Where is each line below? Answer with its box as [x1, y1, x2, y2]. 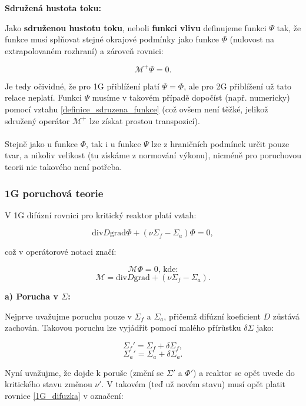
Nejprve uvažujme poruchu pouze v [5, 310, 132, 322]
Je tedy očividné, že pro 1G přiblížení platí [5, 79, 159, 92]
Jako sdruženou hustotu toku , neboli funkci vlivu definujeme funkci [5, 21, 267, 34]
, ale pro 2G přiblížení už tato [184, 79, 292, 92]
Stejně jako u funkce [5, 137, 78, 149]
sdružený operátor [5, 114, 70, 127]
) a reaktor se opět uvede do [193, 366, 295, 378]
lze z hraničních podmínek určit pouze [151, 137, 290, 149]
